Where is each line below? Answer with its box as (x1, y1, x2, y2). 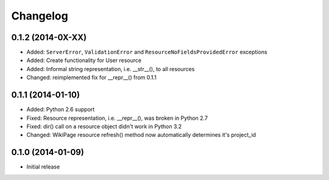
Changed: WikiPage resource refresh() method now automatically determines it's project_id (26, 131, 256, 139)
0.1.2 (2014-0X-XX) (11, 32, 87, 43)
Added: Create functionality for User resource (26, 57, 142, 64)
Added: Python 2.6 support (26, 106, 95, 113)
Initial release (26, 163, 60, 170)
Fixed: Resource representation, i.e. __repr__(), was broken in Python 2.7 (26, 114, 208, 122)
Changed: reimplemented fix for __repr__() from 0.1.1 (26, 74, 157, 81)
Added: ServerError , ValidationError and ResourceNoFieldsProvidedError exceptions (26, 49, 267, 56)
